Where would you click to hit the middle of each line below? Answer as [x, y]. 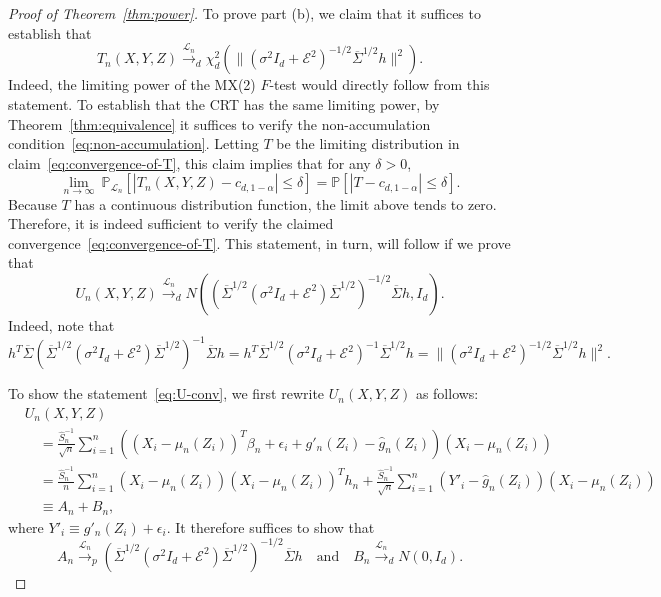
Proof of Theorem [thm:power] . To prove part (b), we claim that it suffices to [244, 13]
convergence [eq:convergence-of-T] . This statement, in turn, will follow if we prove [259, 242]
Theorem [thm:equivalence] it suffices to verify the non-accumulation [219, 123]
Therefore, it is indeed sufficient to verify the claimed [171, 223]
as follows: [447, 393]
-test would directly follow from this [379, 84]
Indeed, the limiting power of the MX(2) [132, 84]
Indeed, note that [61, 324]
